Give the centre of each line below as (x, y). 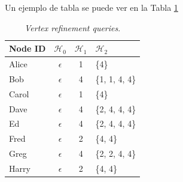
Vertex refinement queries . (72, 27)
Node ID (28, 48)
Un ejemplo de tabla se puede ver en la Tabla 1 (91, 7)
